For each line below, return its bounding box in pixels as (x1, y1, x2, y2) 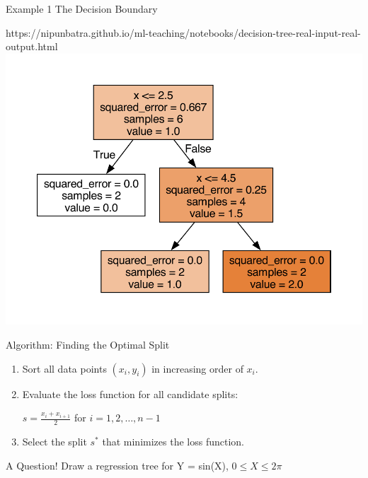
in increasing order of (151, 361, 243, 375)
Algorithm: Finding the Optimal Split (6, 337, 170, 352)
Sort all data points (22, 361, 107, 375)
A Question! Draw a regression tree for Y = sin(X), (6, 457, 229, 472)
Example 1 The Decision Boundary (6, 1, 158, 16)
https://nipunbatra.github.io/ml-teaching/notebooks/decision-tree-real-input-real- (6, 25, 361, 40)
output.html (6, 39, 58, 54)
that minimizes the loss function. (102, 434, 244, 449)
